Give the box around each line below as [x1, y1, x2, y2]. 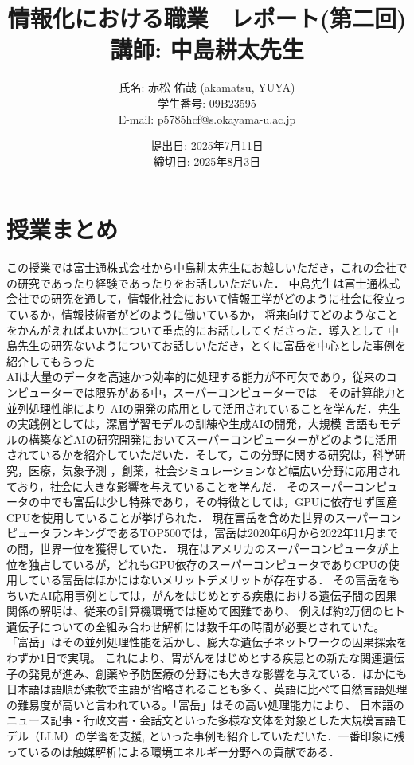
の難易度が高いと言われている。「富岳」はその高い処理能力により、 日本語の [6, 696, 404, 712]
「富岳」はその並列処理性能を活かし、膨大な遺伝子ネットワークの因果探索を [6, 634, 408, 650]
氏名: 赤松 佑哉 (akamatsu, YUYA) [119, 79, 295, 96]
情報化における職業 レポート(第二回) [7, 2, 407, 34]
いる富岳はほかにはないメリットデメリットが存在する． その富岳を [39, 571, 389, 588]
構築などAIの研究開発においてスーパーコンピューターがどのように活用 [28, 430, 397, 447]
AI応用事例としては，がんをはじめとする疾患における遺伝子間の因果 [39, 586, 397, 603]
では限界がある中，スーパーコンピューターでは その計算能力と [72, 383, 407, 400]
